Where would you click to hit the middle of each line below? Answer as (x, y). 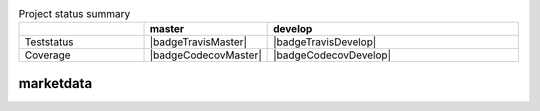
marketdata (55, 83)
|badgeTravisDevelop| (325, 42)
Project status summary (74, 14)
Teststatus (49, 42)
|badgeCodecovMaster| (205, 55)
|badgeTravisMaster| (198, 42)
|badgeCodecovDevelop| (332, 55)
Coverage (47, 55)
